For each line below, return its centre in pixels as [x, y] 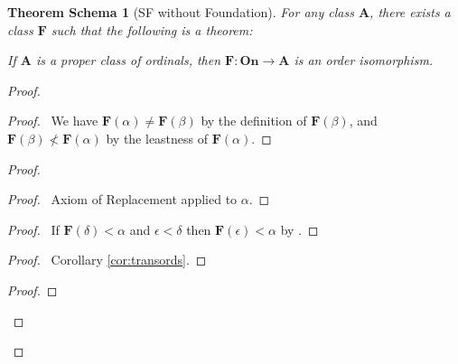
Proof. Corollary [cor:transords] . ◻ [107, 260]
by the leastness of [157, 138]
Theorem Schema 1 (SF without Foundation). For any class [181, 12]
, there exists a [410, 12]
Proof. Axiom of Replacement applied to [122, 199]
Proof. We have [53, 121]
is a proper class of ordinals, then [128, 60]
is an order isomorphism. [364, 60]
